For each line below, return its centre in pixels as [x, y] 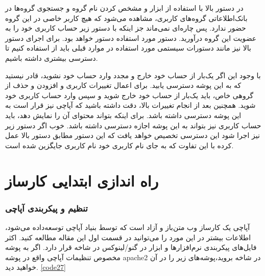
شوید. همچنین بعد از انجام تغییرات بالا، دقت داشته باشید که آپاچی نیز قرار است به [130, 105]
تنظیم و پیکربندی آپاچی [46, 208]
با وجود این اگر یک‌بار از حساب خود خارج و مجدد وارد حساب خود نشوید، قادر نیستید [133, 75]
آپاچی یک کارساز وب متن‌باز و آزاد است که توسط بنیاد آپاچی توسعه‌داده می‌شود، [128, 227]
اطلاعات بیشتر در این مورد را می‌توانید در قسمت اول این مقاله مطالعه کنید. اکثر [128, 237]
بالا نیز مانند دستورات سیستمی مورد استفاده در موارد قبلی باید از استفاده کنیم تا [128, 48]
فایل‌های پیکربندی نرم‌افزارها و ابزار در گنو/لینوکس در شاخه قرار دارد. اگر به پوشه [131, 247]
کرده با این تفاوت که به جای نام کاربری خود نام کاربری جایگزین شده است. [119, 145]
